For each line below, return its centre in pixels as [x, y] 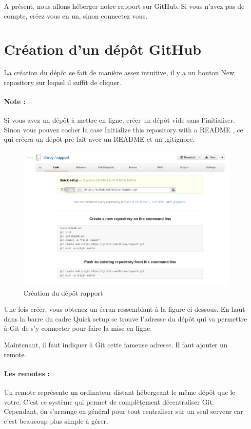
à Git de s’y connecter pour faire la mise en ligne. [78, 328]
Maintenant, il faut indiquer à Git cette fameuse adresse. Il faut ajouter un [116, 344]
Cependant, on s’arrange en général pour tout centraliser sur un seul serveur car [124, 411]
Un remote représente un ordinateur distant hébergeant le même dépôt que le [120, 392]
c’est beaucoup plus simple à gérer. [56, 420]
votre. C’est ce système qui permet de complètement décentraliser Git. [109, 401]
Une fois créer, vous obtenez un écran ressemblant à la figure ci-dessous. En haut [125, 309]
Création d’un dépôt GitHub [103, 49]
